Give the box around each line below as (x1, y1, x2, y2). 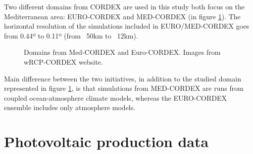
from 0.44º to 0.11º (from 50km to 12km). (4, 30, 138, 40)
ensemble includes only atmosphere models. (4, 102, 136, 113)
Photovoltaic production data (4, 131, 209, 152)
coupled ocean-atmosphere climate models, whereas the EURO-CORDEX (4, 92, 227, 103)
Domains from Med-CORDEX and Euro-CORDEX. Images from (24, 47, 221, 57)
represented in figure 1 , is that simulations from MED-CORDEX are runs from (4, 83, 244, 93)
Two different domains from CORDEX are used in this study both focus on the (4, 1, 245, 11)
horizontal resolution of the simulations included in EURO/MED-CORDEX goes (4, 21, 249, 31)
